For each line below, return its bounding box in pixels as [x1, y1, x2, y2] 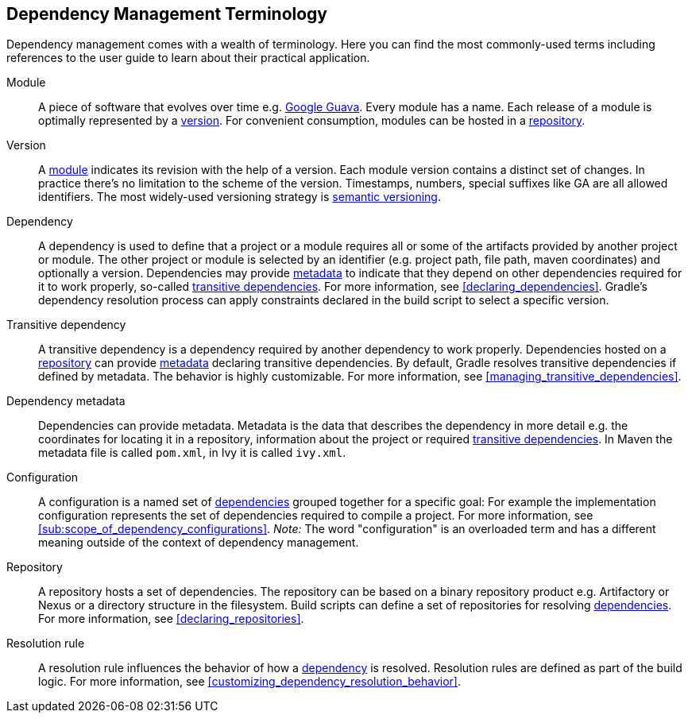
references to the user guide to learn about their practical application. [6, 51, 370, 65]
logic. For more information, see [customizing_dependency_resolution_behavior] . [38, 675, 461, 689]
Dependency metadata [6, 394, 126, 408]
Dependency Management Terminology [6, 4, 328, 24]
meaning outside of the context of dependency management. [38, 535, 359, 550]
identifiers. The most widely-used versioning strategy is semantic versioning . [38, 190, 441, 204]
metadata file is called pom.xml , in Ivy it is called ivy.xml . [38, 446, 346, 460]
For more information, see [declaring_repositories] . [38, 612, 304, 626]
